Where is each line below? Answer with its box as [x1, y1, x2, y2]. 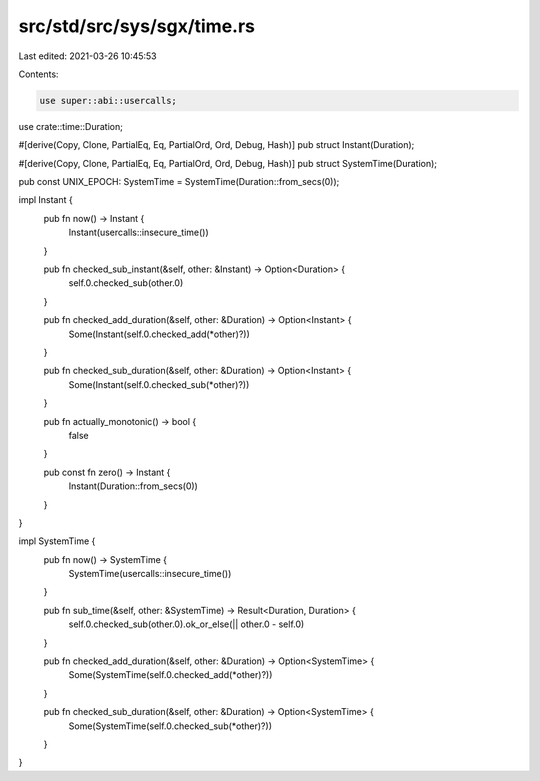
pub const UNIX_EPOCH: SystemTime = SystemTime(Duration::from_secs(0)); [18, 176, 340, 188]
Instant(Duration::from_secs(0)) [68, 480, 199, 492]
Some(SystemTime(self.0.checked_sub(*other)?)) [68, 720, 272, 732]
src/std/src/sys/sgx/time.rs [18, 15, 255, 37]
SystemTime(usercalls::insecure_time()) [68, 568, 232, 580]
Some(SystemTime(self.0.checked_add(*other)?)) [68, 669, 273, 681]
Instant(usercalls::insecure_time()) [68, 226, 209, 239]
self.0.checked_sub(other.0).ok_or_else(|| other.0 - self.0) [68, 618, 305, 630]
